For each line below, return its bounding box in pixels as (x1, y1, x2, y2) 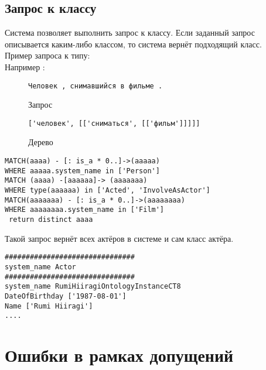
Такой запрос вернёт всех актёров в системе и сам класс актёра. (5, 232, 234, 244)
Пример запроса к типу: (5, 49, 90, 61)
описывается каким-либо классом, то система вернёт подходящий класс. (5, 37, 262, 50)
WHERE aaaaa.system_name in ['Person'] (5, 166, 160, 175)
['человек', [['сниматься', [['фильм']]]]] (28, 119, 200, 128)
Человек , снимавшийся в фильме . (28, 81, 163, 90)
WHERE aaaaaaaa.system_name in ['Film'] (5, 205, 165, 214)
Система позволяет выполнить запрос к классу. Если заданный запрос (5, 26, 255, 39)
